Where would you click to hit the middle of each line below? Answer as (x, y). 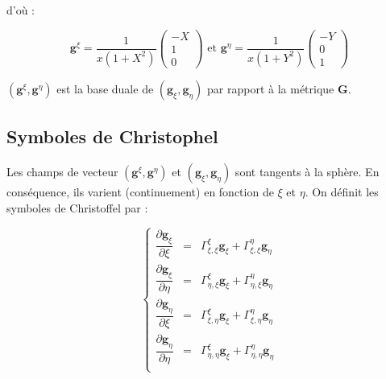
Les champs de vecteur (62, 171)
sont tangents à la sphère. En (307, 171)
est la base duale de (105, 88)
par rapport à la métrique (271, 88)
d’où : (21, 10)
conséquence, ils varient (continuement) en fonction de (140, 191)
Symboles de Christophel (112, 136)
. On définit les (342, 191)
